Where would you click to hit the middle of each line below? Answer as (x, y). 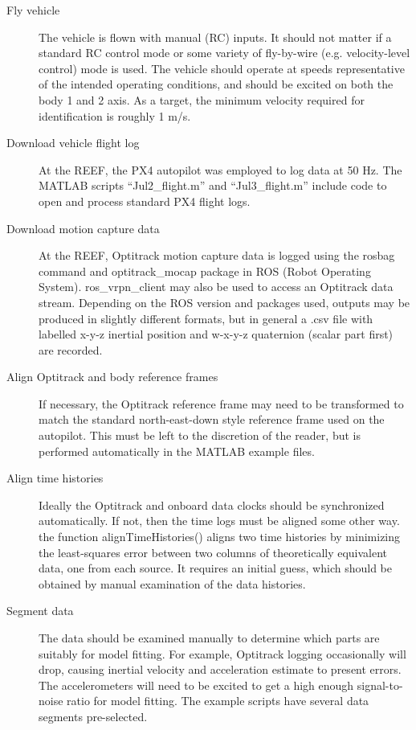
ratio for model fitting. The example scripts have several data (218, 701)
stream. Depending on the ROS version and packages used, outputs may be (224, 302)
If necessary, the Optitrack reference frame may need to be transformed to (221, 403)
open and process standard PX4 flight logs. (145, 201)
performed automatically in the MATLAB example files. (177, 451)
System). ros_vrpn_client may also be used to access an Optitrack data (216, 287)
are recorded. (71, 349)
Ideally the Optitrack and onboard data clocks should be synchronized (212, 504)
